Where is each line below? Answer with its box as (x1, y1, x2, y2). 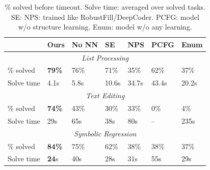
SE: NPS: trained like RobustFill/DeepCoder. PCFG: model (11, 11, 199, 22)
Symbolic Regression (74, 128, 137, 138)
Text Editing (86, 90, 125, 101)
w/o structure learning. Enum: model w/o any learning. (18, 21, 192, 32)
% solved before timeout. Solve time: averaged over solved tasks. (5, 2, 205, 12)
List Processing (82, 52, 129, 63)
